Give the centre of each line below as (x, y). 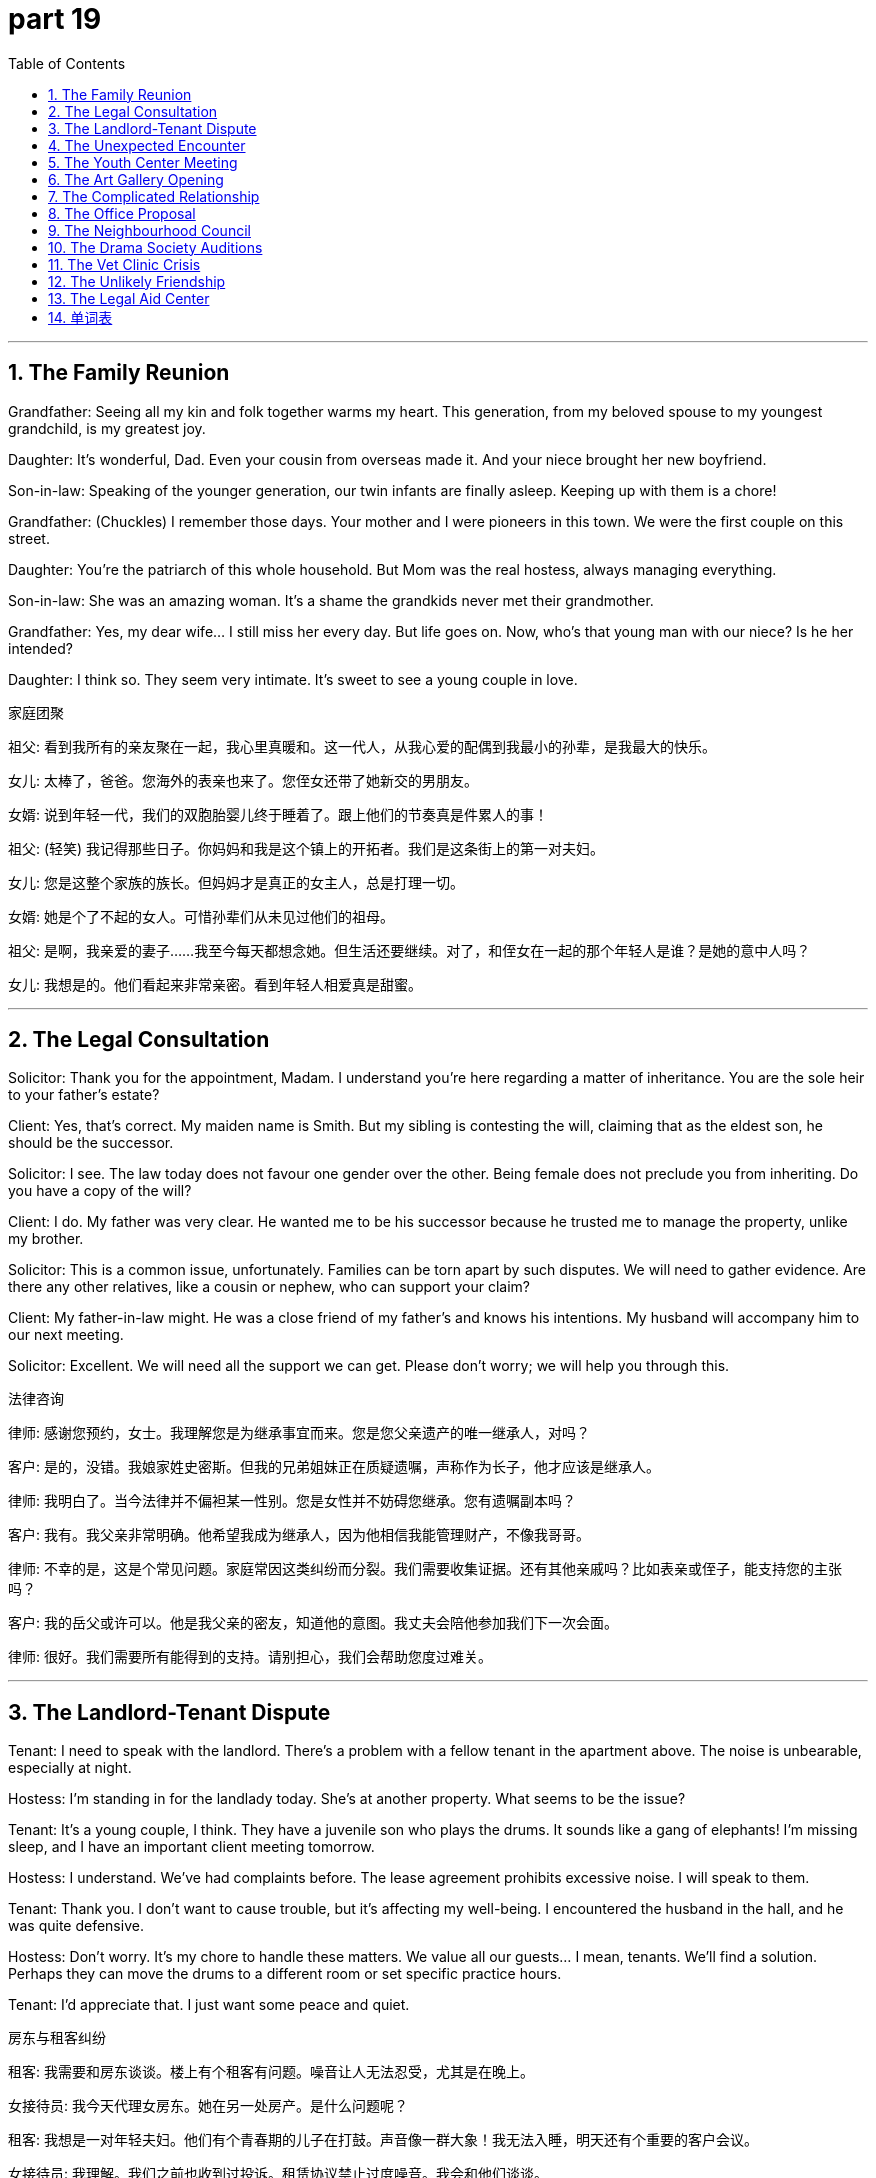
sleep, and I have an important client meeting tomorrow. (191, 1847)
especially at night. (70, 1768)
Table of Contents (67, 63)
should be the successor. (91, 1143)
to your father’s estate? (84, 1095)
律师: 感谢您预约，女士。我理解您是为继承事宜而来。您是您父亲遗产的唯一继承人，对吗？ (299, 1433)
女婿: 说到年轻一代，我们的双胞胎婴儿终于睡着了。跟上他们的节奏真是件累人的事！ (278, 814)
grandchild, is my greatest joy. (107, 428)
